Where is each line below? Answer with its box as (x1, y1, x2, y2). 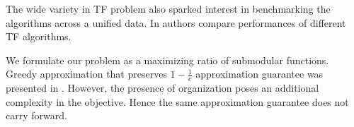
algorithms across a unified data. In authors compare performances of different (6, 15, 346, 30)
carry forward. (6, 108, 67, 123)
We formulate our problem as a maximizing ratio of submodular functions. (6, 52, 329, 67)
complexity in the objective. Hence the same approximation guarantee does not (6, 94, 349, 109)
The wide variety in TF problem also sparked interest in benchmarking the (6, 1, 331, 16)
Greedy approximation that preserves (6, 66, 167, 81)
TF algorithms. (6, 29, 72, 44)
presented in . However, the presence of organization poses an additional (6, 80, 319, 95)
